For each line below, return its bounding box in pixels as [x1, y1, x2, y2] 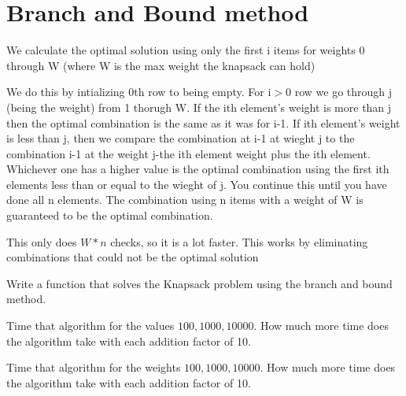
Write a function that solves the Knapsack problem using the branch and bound [6, 275, 393, 291]
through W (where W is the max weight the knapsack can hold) [6, 57, 316, 73]
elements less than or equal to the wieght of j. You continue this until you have [6, 176, 387, 192]
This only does [6, 233, 77, 250]
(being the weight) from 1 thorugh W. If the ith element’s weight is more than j [6, 98, 392, 115]
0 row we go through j [286, 83, 393, 100]
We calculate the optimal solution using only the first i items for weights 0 [6, 42, 365, 58]
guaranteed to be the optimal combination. [6, 207, 213, 224]
